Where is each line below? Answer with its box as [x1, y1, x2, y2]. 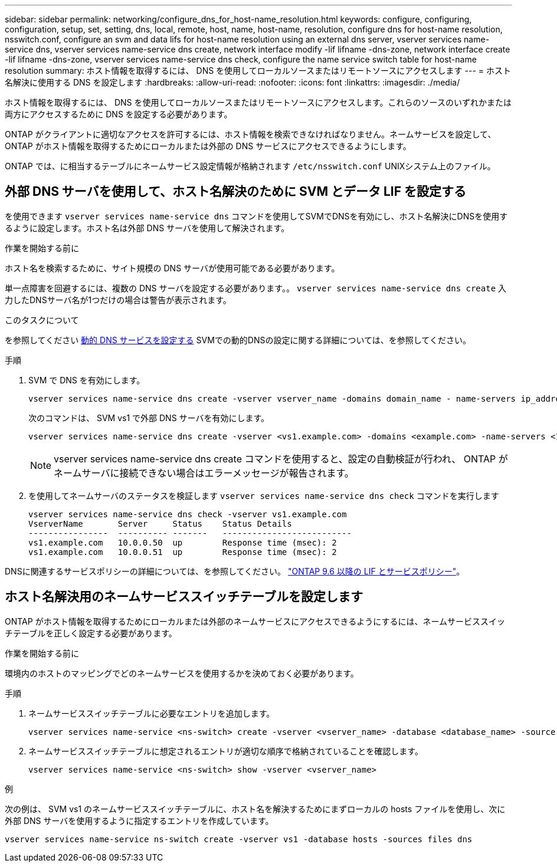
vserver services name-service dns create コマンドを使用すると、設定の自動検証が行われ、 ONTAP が [54, 452, 508, 465]
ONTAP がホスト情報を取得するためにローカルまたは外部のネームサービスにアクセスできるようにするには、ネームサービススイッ [5, 616, 505, 626]
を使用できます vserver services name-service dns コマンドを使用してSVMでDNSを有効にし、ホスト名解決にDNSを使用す [5, 211, 508, 221]
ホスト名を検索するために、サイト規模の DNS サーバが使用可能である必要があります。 [5, 262, 340, 273]
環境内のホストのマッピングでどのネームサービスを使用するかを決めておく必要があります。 [5, 668, 359, 678]
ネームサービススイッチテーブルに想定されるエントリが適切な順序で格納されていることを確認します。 [28, 746, 423, 756]
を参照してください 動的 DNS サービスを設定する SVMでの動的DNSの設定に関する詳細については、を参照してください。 [5, 334, 471, 345]
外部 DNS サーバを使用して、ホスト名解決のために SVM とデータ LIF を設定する [5, 184, 466, 199]
